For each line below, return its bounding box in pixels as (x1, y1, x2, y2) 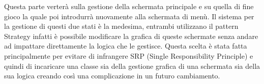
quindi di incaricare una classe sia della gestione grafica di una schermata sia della (4, 60, 260, 71)
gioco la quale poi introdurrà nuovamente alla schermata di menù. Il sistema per (4, 11, 254, 21)
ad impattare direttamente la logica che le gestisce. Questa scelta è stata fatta (4, 40, 247, 51)
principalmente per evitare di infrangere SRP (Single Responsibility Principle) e (4, 50, 253, 61)
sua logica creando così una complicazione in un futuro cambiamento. (4, 70, 220, 81)
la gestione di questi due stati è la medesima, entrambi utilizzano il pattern (4, 21, 239, 31)
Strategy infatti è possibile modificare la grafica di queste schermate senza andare (4, 30, 258, 41)
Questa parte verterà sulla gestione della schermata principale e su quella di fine (4, 1, 254, 11)
